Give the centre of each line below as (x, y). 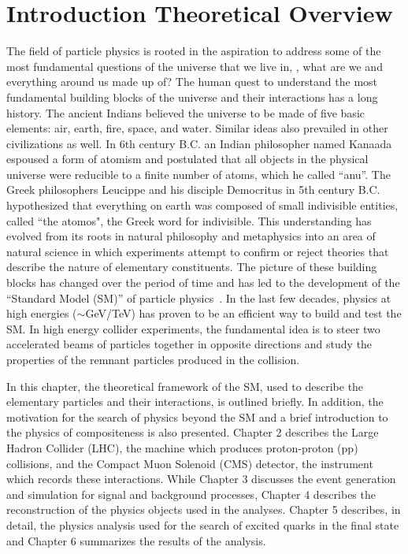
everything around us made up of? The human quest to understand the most (192, 82)
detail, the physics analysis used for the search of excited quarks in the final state (203, 524)
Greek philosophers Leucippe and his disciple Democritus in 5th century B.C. (193, 190)
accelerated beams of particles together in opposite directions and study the (189, 344)
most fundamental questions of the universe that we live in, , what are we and (195, 66)
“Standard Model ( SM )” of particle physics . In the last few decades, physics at (199, 297)
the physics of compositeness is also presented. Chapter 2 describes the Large (193, 432)
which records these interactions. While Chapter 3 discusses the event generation (201, 479)
